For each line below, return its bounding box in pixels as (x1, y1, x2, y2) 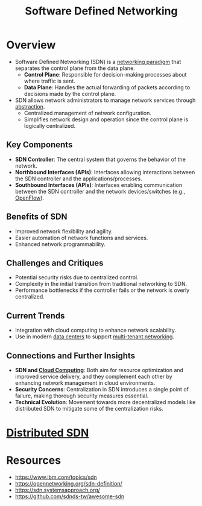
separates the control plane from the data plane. (14, 65, 136, 72)
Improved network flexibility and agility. (14, 227, 113, 235)
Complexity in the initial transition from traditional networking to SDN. (14, 280, 188, 288)
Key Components (6, 140, 73, 150)
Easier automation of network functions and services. (14, 234, 148, 241)
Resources (6, 454, 62, 467)
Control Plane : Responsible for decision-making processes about (24, 71, 187, 78)
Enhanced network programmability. (14, 240, 106, 248)
